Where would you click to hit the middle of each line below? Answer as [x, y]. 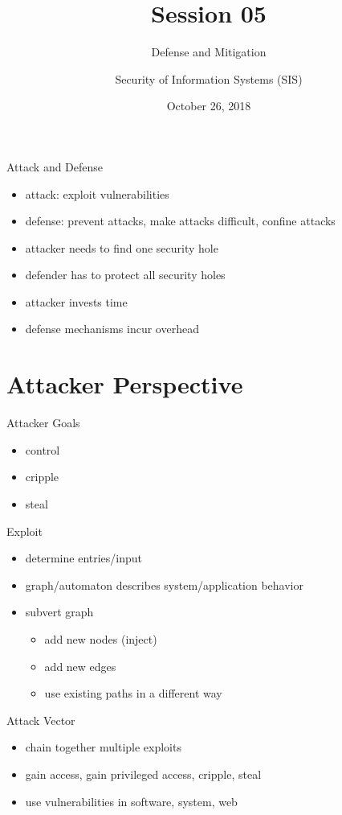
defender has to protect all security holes [125, 275]
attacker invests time [76, 301]
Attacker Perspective [125, 384]
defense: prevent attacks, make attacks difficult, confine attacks [180, 221]
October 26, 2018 [209, 106]
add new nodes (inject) [101, 638]
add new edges [80, 666]
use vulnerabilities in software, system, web [131, 801]
